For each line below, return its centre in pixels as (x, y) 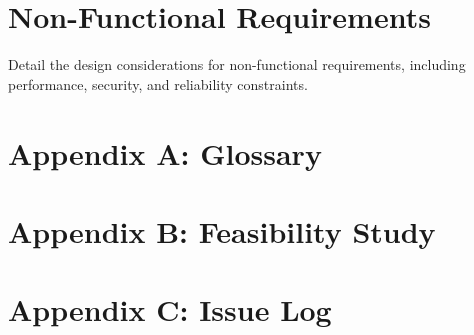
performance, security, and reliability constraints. (158, 83)
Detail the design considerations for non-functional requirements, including (237, 64)
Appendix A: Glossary (165, 152)
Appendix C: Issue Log (170, 309)
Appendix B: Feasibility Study (222, 230)
